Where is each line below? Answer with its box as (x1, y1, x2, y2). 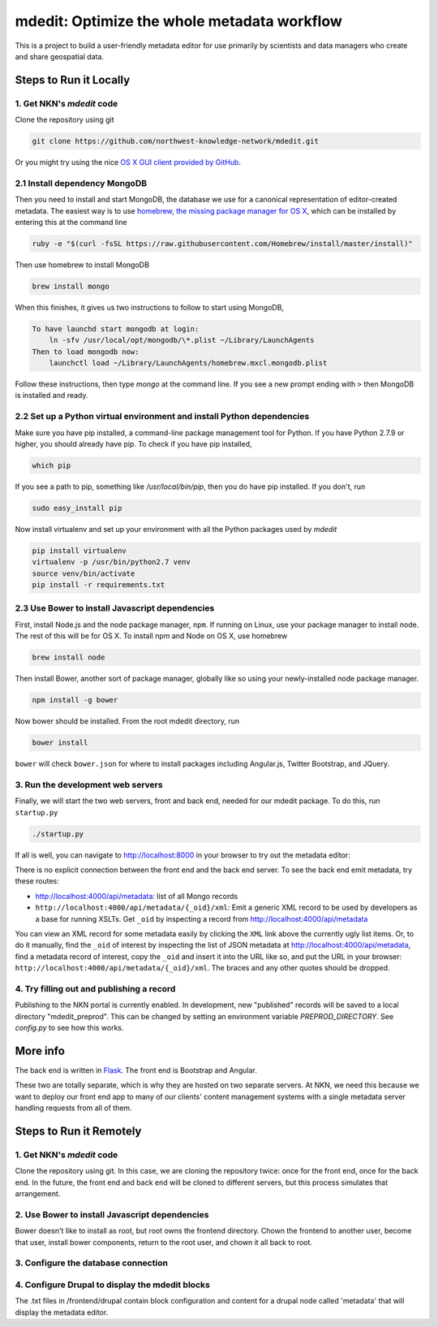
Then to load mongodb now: (32, 347, 140, 357)
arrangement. (15, 1189, 61, 1199)
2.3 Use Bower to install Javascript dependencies (15, 603, 215, 614)
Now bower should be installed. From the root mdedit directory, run (15, 716, 240, 726)
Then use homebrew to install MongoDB (15, 260, 150, 270)
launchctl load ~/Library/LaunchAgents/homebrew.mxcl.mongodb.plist (49, 358, 328, 368)
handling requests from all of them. (15, 1103, 133, 1113)
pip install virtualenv (32, 546, 127, 555)
